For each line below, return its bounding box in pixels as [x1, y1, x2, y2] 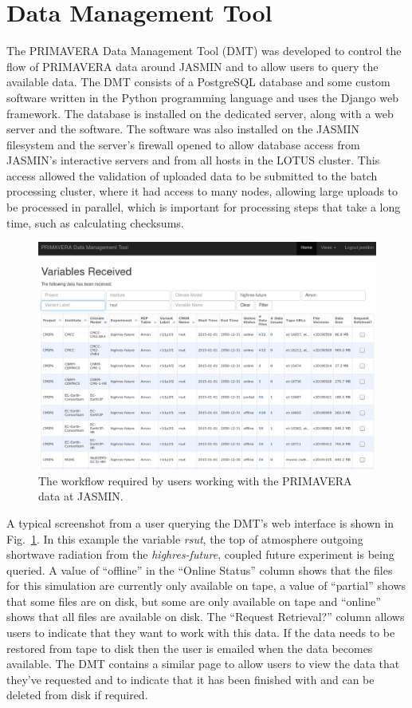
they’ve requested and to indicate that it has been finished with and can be [6, 670, 375, 687]
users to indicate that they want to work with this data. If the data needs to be [6, 624, 395, 641]
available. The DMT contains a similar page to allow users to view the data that [6, 655, 400, 672]
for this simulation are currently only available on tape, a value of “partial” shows [6, 577, 406, 594]
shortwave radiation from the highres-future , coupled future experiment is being [6, 546, 394, 563]
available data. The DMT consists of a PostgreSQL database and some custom [6, 73, 390, 90]
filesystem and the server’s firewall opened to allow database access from [6, 136, 360, 152]
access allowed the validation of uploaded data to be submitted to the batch [6, 167, 378, 184]
